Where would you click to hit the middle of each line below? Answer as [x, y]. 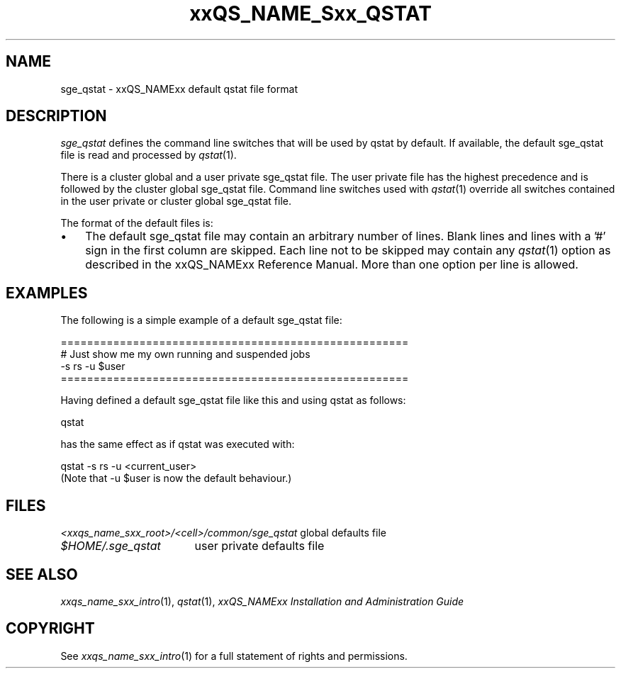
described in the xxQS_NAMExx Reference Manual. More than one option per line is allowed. [332, 265]
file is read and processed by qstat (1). [149, 155]
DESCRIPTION [56, 116]
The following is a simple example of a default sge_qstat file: [201, 320]
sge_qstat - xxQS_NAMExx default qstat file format [179, 89]
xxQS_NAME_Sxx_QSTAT [310, 13]
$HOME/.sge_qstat [111, 546]
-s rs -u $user [93, 366]
